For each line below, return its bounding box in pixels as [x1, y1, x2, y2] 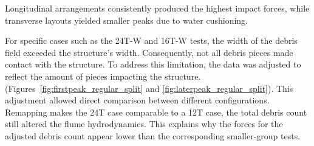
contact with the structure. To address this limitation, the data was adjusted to [5, 58, 301, 71]
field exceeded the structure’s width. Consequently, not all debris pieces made [5, 46, 293, 58]
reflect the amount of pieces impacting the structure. [5, 69, 201, 82]
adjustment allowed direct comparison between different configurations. [5, 94, 270, 106]
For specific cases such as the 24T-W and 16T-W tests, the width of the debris [5, 34, 298, 47]
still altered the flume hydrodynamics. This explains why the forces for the [5, 117, 283, 130]
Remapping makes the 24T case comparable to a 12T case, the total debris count [5, 105, 307, 118]
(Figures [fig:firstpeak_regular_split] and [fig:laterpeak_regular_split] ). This [5, 82, 293, 94]
